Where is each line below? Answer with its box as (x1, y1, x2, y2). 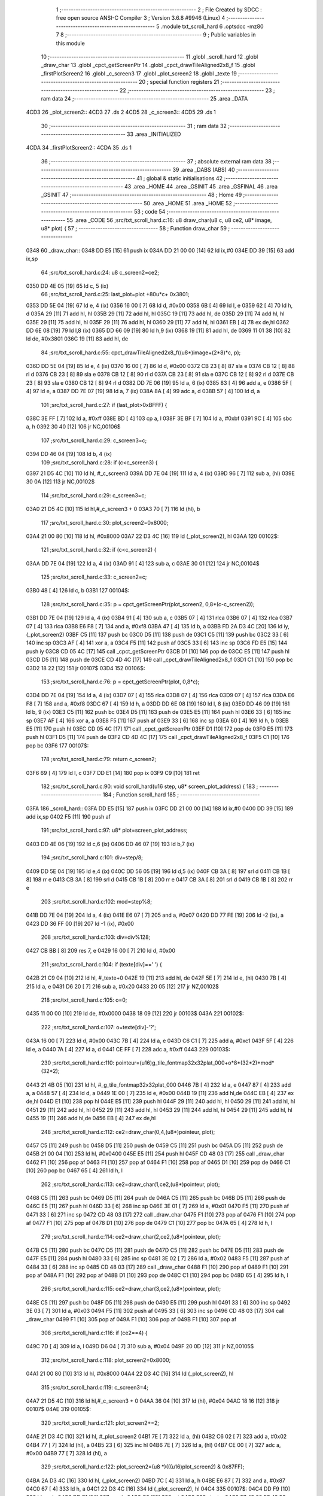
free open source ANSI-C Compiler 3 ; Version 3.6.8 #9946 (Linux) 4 (56, 14, 226, 22)
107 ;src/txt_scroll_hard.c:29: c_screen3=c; (41, 437, 147, 444)
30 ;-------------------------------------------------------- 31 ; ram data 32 (41, 122, 227, 129)
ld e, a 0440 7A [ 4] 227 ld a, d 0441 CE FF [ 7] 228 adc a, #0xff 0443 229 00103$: (26, 1045, 230, 1053)
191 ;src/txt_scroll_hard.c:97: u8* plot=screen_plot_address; (41, 826, 188, 834)
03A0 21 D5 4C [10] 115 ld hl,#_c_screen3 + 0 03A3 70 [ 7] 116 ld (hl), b (26, 506, 200, 513)
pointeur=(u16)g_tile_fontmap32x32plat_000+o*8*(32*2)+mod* (115, 1059, 275, 1066)
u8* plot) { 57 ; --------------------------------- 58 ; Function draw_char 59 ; (41, 224, 230, 232)
